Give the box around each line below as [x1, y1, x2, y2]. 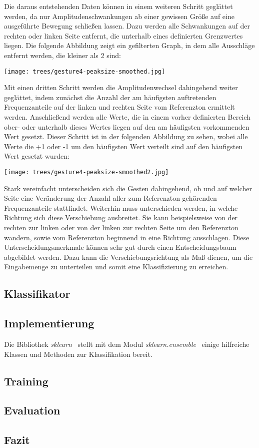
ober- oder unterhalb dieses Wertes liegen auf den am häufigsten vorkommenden [4, 121, 249, 132]
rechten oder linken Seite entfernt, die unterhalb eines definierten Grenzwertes [4, 30, 243, 41]
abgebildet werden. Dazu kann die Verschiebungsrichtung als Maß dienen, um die [4, 251, 253, 262]
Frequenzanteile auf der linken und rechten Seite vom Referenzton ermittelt [4, 102, 235, 112]
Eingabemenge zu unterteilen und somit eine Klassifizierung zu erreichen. [4, 261, 228, 272]
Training [4, 373, 48, 388]
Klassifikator [4, 286, 70, 301]
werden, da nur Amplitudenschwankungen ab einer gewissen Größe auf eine [4, 11, 234, 21]
